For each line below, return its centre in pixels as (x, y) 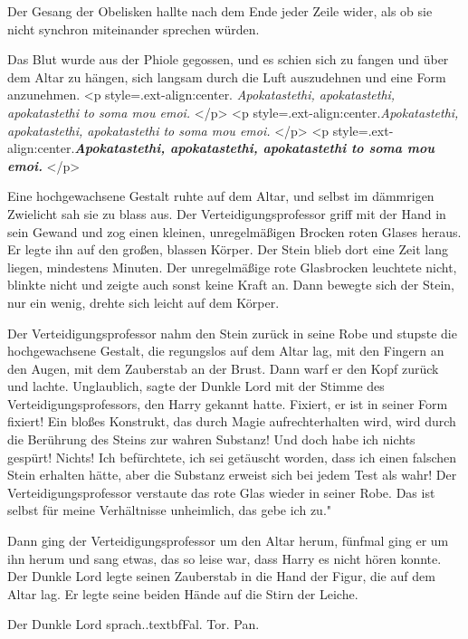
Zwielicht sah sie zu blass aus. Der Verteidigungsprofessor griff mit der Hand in (227, 213)
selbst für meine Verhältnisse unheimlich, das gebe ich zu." (170, 510)
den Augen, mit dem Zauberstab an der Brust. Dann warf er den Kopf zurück (223, 368)
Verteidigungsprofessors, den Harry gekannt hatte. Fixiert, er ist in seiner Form (228, 403)
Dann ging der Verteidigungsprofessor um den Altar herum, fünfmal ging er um (228, 541)
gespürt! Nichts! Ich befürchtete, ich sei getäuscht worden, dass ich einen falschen (232, 457)
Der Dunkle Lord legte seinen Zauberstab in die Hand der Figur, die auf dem (221, 576)
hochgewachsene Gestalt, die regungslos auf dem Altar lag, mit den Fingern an (226, 351)
